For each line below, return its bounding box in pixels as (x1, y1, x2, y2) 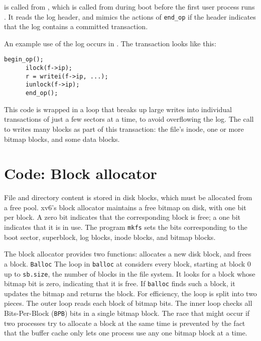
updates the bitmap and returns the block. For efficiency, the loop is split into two (4, 288, 257, 298)
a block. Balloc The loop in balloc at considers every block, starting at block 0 (4, 258, 251, 269)
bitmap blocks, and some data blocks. (4, 133, 120, 144)
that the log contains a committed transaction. (4, 21, 148, 32)
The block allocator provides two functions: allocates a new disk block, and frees (4, 248, 251, 259)
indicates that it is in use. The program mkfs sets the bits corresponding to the (4, 222, 247, 232)
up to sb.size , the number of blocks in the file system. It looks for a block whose (4, 268, 255, 279)
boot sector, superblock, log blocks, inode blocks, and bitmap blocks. (4, 231, 216, 242)
